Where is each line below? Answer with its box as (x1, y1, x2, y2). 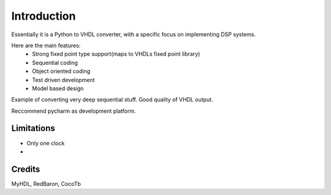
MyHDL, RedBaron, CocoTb (11, 180, 81, 187)
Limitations (11, 123, 55, 134)
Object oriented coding (32, 67, 91, 75)
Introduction (11, 9, 76, 23)
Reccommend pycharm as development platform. (11, 107, 136, 115)
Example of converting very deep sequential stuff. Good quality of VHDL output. (11, 96, 214, 104)
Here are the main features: (11, 42, 81, 49)
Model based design (32, 85, 84, 92)
